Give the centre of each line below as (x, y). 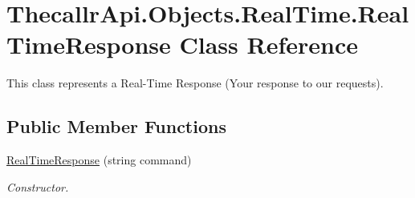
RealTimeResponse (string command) (99, 160)
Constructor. (38, 186)
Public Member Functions (116, 126)
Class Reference (269, 44)
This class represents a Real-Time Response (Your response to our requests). (195, 83)
